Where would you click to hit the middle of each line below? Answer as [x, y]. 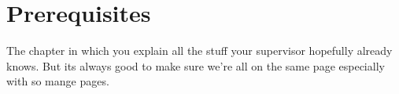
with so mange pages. [58, 81]
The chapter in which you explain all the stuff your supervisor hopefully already [199, 51]
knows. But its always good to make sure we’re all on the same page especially [196, 65]
